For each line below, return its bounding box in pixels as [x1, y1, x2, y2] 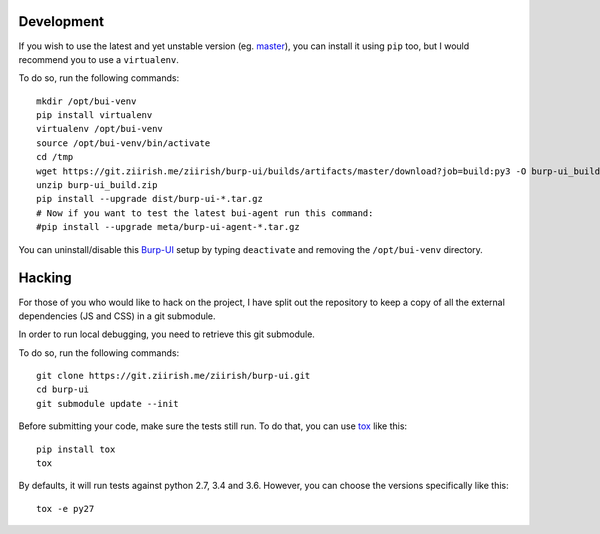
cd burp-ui [36, 384, 90, 395]
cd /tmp [36, 151, 74, 163]
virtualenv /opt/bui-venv [36, 123, 164, 135]
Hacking [18, 270, 72, 287]
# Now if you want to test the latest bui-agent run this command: [36, 207, 374, 219]
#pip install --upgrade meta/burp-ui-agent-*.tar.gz [36, 221, 300, 233]
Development [18, 13, 105, 30]
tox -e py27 [36, 503, 95, 514]
